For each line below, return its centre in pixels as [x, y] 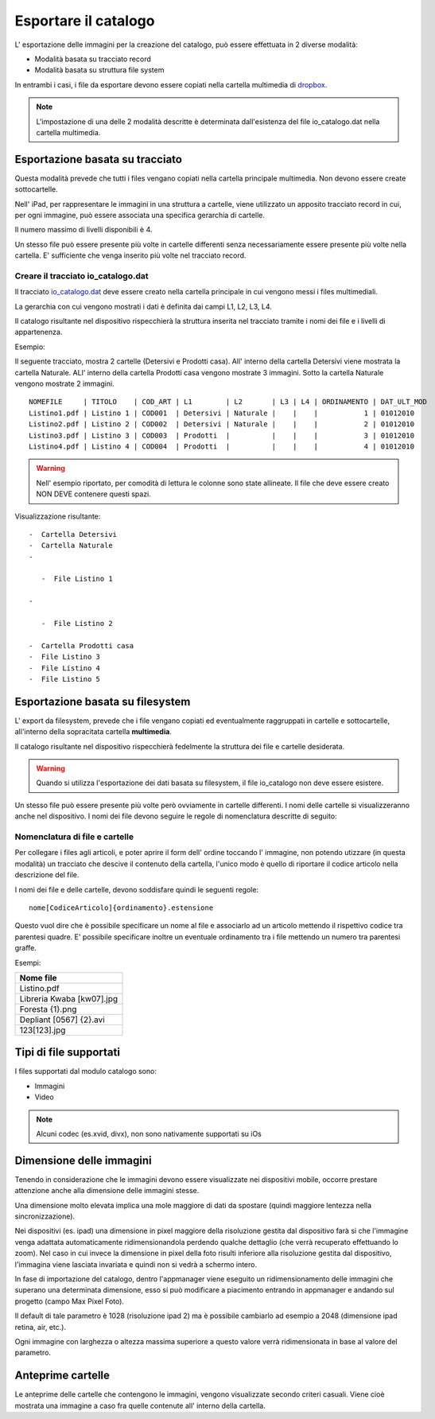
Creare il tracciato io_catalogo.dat [82, 276]
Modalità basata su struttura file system [99, 70]
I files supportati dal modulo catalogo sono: [85, 1071]
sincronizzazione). [45, 1216]
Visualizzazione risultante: [58, 516]
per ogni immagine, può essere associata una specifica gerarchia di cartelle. [140, 215]
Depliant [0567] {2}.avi [62, 1020]
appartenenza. [39, 332]
